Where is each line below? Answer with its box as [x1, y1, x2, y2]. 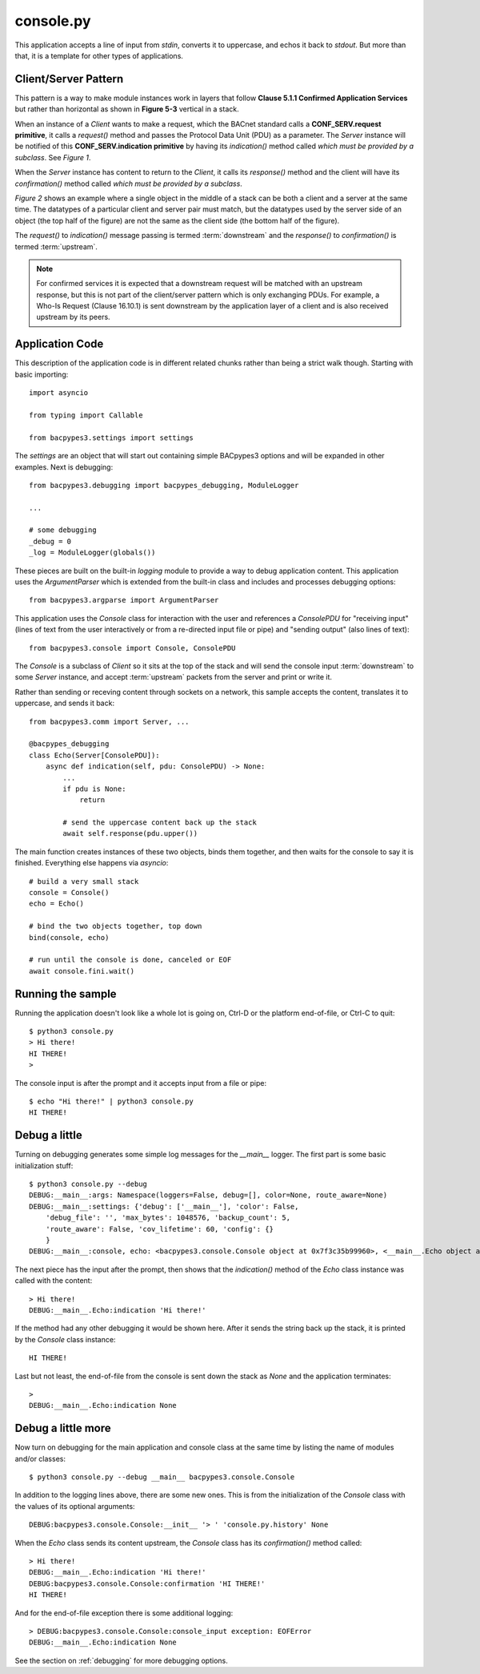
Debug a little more [14, 1422, 111, 1435]
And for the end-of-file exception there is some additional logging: [14, 1607, 234, 1618]
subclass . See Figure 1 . [14, 152, 91, 162]
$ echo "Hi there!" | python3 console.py [29, 1097, 194, 1106]
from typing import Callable [29, 410, 143, 420]
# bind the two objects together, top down [29, 922, 202, 931]
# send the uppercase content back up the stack [62, 818, 258, 827]
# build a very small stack [29, 877, 139, 885]
